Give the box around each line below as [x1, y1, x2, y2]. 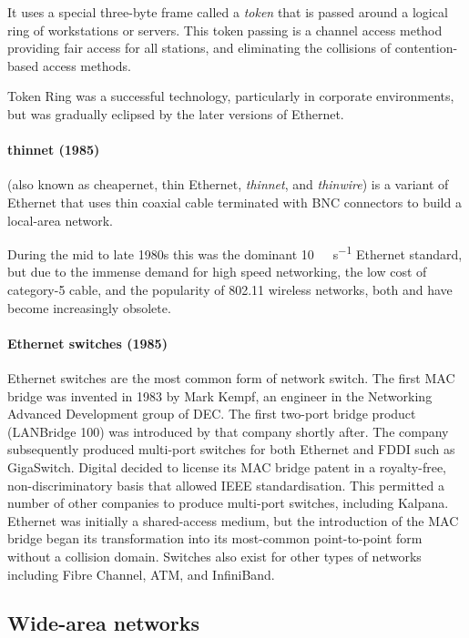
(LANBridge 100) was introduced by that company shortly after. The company [7, 421, 449, 441]
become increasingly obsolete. [7, 298, 171, 317]
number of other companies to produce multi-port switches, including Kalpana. [7, 493, 449, 512]
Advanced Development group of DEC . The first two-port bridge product [7, 404, 416, 423]
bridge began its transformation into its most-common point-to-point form [7, 529, 423, 548]
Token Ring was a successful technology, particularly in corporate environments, [7, 86, 454, 106]
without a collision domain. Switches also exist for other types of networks [7, 546, 422, 565]
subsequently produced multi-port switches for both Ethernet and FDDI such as [7, 440, 455, 459]
